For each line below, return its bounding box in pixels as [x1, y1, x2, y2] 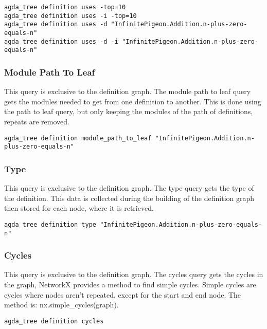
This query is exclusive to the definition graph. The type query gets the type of [4, 182, 254, 193]
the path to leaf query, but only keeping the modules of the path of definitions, [4, 106, 253, 117]
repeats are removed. [4, 116, 69, 126]
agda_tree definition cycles [4, 317, 104, 325]
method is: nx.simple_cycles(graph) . [4, 299, 119, 310]
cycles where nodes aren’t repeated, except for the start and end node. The [4, 289, 241, 300]
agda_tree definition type [4, 221, 96, 228]
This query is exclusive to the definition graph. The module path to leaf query [4, 86, 251, 97]
